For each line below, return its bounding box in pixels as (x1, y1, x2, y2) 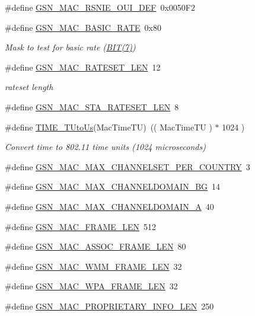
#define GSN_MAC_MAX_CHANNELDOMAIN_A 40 (5, 200, 214, 212)
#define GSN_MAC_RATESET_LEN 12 (5, 60, 161, 73)
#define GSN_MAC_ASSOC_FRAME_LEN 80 (5, 240, 186, 253)
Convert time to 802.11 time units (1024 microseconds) (5, 141, 206, 153)
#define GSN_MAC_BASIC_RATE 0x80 (5, 21, 161, 33)
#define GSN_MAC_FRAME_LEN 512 (5, 220, 157, 232)
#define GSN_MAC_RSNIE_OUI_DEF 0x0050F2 (5, 1, 195, 13)
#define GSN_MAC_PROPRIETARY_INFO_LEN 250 (5, 299, 214, 312)
